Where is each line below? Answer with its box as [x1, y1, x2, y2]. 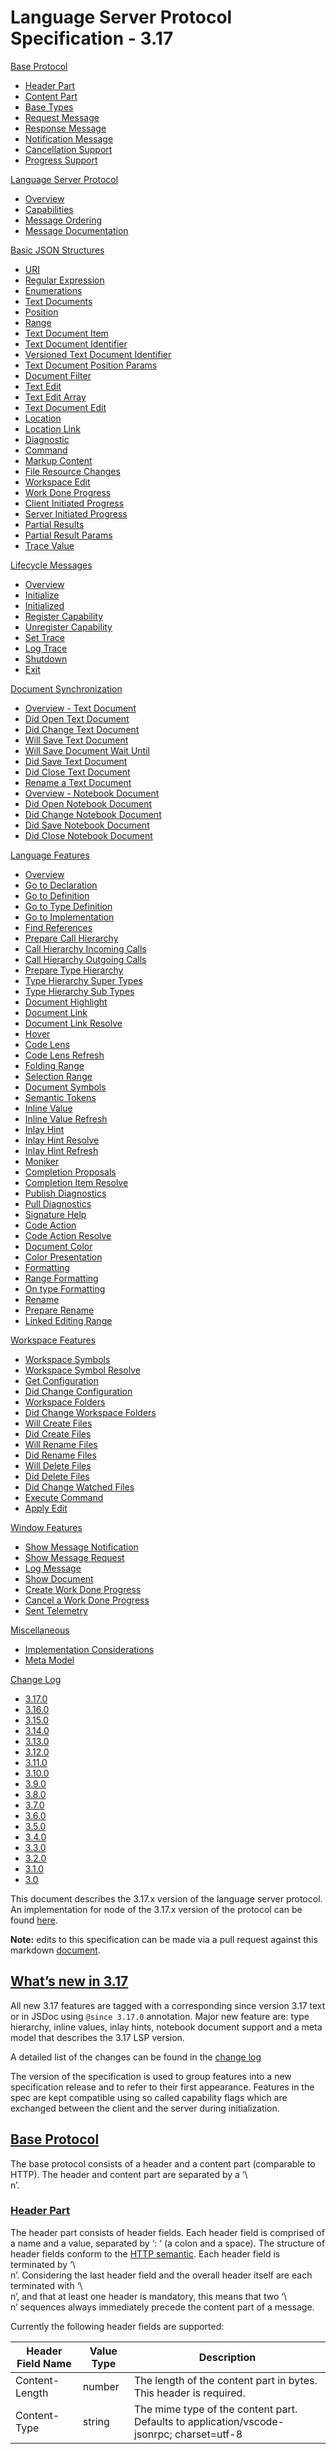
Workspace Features [10, 1334, 97, 1346]
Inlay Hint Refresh [24, 1144, 99, 1156]
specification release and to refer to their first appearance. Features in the [10, 2081, 315, 2093]
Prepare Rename [24, 1304, 95, 1316]
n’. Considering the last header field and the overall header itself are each [10, 2269, 313, 2281]
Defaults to [133, 2414, 186, 2428]
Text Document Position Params [24, 359, 158, 371]
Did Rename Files [24, 1449, 97, 1461]
